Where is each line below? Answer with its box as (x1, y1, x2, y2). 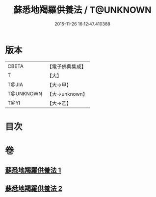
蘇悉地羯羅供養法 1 (5, 166, 61, 175)
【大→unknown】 (47, 90, 88, 97)
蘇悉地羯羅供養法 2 (5, 184, 63, 193)
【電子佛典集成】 (47, 63, 87, 70)
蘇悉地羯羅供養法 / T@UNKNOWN (13, 4, 152, 16)
